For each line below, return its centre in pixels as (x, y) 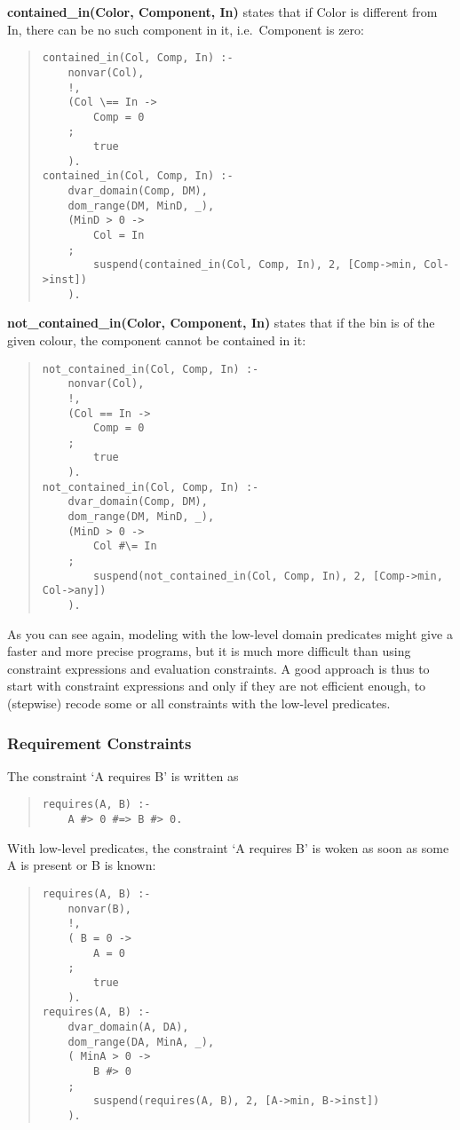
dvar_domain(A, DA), (128, 1027)
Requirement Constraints (99, 743)
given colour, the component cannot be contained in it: (157, 340)
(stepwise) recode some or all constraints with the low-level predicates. (199, 703)
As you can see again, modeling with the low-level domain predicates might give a (230, 633)
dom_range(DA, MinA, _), (141, 1042)
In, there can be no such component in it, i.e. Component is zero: (186, 29)
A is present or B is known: (82, 865)
